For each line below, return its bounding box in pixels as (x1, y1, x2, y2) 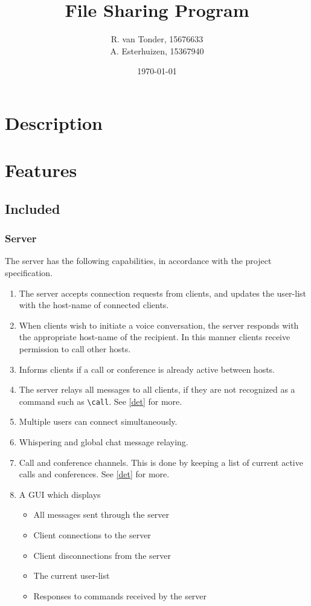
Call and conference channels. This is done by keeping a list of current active (19, 456, 303, 468)
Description (5, 110, 103, 135)
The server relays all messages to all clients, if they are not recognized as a (19, 383, 295, 396)
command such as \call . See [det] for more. (19, 395, 182, 407)
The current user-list (33, 569, 110, 582)
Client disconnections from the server (33, 549, 172, 561)
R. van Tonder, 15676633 (111, 33, 204, 45)
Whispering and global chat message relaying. (19, 436, 188, 448)
